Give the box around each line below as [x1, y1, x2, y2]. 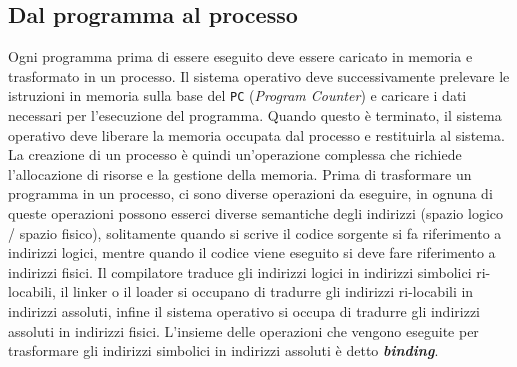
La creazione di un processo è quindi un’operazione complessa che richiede [8, 144, 462, 165]
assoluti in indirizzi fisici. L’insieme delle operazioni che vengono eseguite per [8, 320, 479, 341]
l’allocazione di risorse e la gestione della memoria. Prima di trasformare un [8, 163, 472, 184]
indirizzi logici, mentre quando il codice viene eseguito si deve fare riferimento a [8, 242, 496, 263]
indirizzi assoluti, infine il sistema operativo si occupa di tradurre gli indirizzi [8, 300, 480, 321]
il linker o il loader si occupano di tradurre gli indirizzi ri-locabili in [60, 281, 474, 302]
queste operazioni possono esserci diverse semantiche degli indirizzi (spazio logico [8, 203, 503, 224]
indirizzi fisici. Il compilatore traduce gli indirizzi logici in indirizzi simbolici [8, 261, 472, 282]
